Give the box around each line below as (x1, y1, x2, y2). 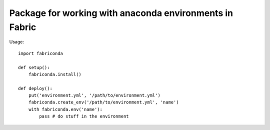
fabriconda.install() (28, 71, 82, 77)
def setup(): (18, 64, 50, 70)
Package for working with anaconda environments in (9, 7, 233, 18)
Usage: (9, 39, 24, 45)
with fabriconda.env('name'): (28, 106, 102, 112)
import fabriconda (18, 50, 63, 56)
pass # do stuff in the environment (39, 113, 129, 119)
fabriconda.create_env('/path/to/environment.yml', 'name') (28, 99, 179, 105)
